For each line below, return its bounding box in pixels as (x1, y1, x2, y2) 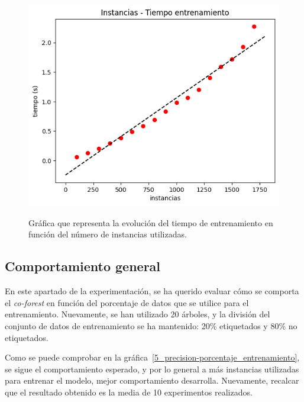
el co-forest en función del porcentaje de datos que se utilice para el (5, 296, 249, 308)
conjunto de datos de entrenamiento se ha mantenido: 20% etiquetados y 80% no (5, 320, 297, 332)
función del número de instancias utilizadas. (28, 228, 187, 240)
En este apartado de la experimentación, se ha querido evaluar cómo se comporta (5, 285, 299, 297)
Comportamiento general (5, 257, 161, 275)
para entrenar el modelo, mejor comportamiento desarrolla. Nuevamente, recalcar (5, 374, 299, 387)
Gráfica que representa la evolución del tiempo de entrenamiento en (28, 216, 273, 229)
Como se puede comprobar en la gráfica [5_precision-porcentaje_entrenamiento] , (5, 351, 300, 364)
